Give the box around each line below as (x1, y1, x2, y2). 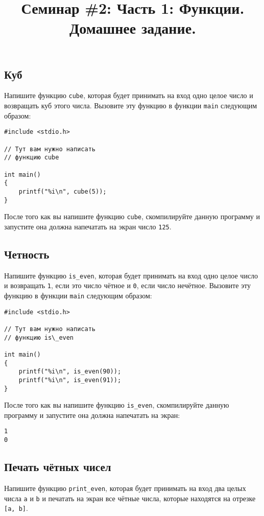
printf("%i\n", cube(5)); (18, 187, 107, 195)
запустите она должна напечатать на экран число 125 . (4, 221, 172, 231)
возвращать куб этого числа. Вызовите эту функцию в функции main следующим (4, 100, 257, 111)
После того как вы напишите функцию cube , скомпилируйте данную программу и (4, 211, 260, 222)
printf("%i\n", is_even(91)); (18, 376, 122, 384)
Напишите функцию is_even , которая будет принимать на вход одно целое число (4, 270, 258, 280)
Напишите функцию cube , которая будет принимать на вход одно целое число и (4, 90, 253, 101)
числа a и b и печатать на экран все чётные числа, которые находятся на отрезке (4, 492, 256, 503)
